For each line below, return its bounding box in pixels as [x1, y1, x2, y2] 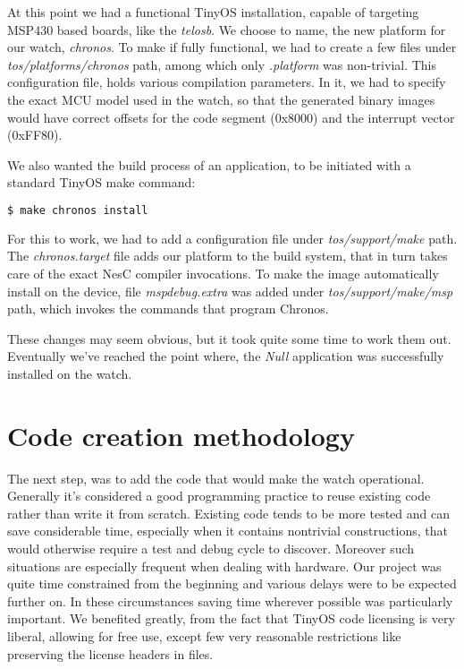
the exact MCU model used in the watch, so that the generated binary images [7, 90, 435, 108]
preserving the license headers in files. [7, 644, 214, 663]
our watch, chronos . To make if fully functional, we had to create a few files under [7, 38, 457, 56]
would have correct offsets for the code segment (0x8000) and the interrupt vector [7, 107, 455, 126]
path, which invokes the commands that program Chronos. [7, 299, 329, 318]
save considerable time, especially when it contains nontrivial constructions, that [7, 521, 448, 540]
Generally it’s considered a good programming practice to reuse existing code [7, 486, 431, 505]
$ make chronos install [7, 203, 148, 217]
